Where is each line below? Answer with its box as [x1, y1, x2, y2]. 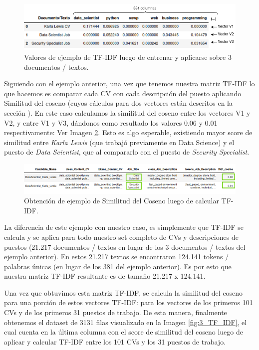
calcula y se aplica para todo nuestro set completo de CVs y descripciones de [4, 231, 239, 242]
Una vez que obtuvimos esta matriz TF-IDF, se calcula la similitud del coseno [4, 287, 243, 298]
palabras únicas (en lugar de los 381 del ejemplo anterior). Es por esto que [4, 261, 232, 271]
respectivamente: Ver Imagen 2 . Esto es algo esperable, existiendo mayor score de [4, 127, 253, 138]
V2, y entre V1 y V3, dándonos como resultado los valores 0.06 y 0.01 [4, 117, 218, 128]
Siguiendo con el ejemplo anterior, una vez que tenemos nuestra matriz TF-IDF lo [4, 78, 255, 89]
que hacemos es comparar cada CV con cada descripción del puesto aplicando [4, 88, 242, 98]
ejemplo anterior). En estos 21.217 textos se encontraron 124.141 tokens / [4, 251, 229, 262]
